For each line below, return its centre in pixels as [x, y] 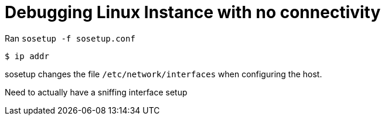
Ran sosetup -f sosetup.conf [70, 38]
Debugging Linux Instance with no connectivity [193, 12]
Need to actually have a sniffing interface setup [96, 92]
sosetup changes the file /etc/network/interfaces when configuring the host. [163, 74]
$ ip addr [27, 56]
